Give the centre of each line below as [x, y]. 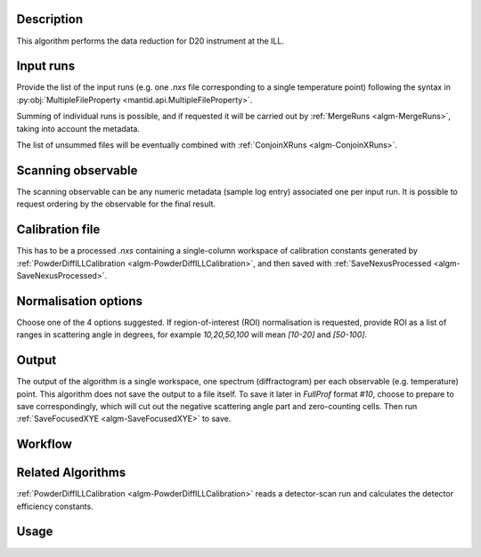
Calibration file [58, 230]
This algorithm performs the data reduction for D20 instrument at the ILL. [151, 41]
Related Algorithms [71, 473]
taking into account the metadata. [78, 128]
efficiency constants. [55, 506]
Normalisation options [79, 301]
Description [50, 19]
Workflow [45, 444]
